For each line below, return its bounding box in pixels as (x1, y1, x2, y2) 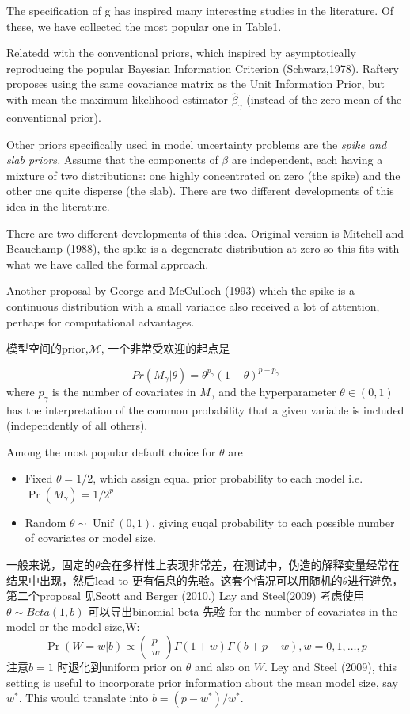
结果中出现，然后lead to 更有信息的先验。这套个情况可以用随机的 (6, 571, 343, 588)
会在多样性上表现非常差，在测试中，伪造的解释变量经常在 (100, 556, 400, 573)
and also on (194, 659, 250, 675)
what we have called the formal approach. (6, 255, 209, 272)
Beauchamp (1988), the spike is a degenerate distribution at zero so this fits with (6, 240, 400, 257)
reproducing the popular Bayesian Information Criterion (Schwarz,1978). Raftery (6, 59, 399, 76)
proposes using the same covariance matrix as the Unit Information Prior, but (6, 75, 385, 92)
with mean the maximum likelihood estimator (6, 91, 229, 108)
